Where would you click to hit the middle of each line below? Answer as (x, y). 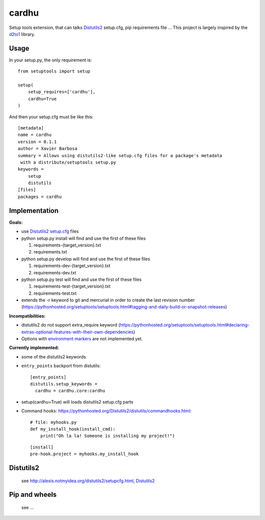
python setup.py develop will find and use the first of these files (86, 259)
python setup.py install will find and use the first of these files (83, 238)
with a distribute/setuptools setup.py (68, 162)
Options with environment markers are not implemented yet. (82, 339)
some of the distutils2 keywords (53, 356)
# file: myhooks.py (53, 422)
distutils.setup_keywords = (64, 384)
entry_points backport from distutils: (61, 366)
